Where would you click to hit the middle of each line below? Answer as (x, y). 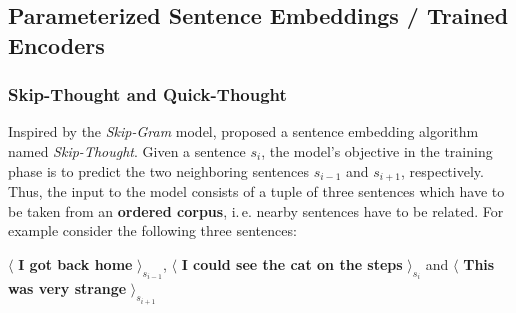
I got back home (75, 263)
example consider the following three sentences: (152, 230)
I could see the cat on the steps (292, 263)
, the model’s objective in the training (377, 150)
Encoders (56, 44)
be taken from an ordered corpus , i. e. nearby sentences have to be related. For (256, 210)
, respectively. (442, 170)
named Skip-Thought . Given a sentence (127, 150)
